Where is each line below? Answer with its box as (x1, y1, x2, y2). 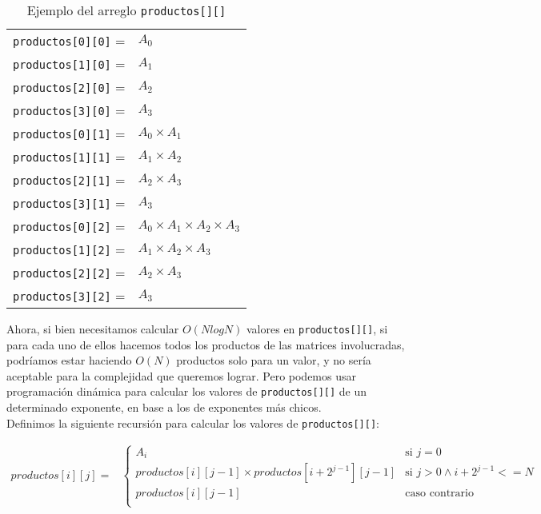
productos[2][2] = (13, 263, 126, 281)
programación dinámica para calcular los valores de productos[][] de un (6, 383, 367, 400)
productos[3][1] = (13, 193, 126, 212)
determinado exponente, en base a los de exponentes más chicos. (6, 399, 322, 416)
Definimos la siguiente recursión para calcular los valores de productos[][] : (6, 414, 380, 431)
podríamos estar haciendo (6, 352, 132, 369)
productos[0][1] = (13, 124, 126, 142)
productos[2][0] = (13, 78, 126, 96)
